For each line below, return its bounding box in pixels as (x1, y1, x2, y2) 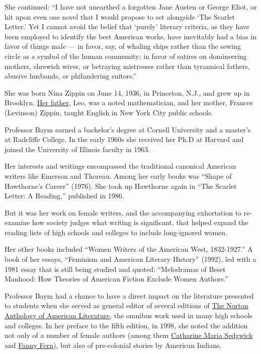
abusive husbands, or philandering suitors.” (5, 70, 137, 81)
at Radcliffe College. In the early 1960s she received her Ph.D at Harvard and (5, 134, 244, 145)
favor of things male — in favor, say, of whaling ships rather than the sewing (5, 41, 241, 51)
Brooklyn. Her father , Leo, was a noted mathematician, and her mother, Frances (5, 97, 253, 108)
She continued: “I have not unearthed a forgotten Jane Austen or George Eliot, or (5, 2, 257, 12)
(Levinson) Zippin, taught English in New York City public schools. (5, 107, 213, 117)
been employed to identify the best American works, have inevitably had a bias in (5, 31, 257, 41)
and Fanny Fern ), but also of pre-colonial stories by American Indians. (5, 339, 222, 350)
